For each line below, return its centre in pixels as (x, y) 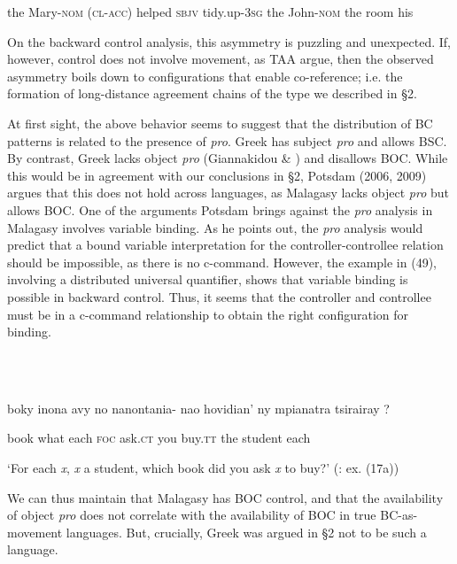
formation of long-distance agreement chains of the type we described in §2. (212, 93)
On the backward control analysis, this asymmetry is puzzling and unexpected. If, (229, 41)
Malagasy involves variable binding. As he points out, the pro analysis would (215, 227)
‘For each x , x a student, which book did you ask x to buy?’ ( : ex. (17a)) (203, 468)
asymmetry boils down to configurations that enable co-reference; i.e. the (205, 76)
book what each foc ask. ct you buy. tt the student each (159, 438)
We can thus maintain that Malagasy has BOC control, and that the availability (225, 497)
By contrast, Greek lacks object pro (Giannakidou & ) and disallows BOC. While (228, 158)
